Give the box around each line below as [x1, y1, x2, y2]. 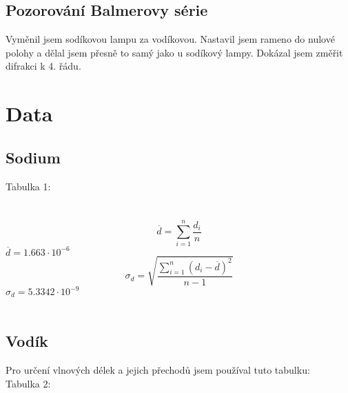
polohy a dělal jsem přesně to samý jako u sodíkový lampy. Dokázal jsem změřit [6, 45, 343, 59]
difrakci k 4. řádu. [6, 59, 81, 73]
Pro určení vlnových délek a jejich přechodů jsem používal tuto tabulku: [6, 363, 310, 377]
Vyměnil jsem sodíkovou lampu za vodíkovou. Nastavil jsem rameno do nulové [6, 32, 335, 46]
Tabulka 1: [6, 179, 51, 193]
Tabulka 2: [6, 376, 51, 390]
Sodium [6, 146, 61, 168]
